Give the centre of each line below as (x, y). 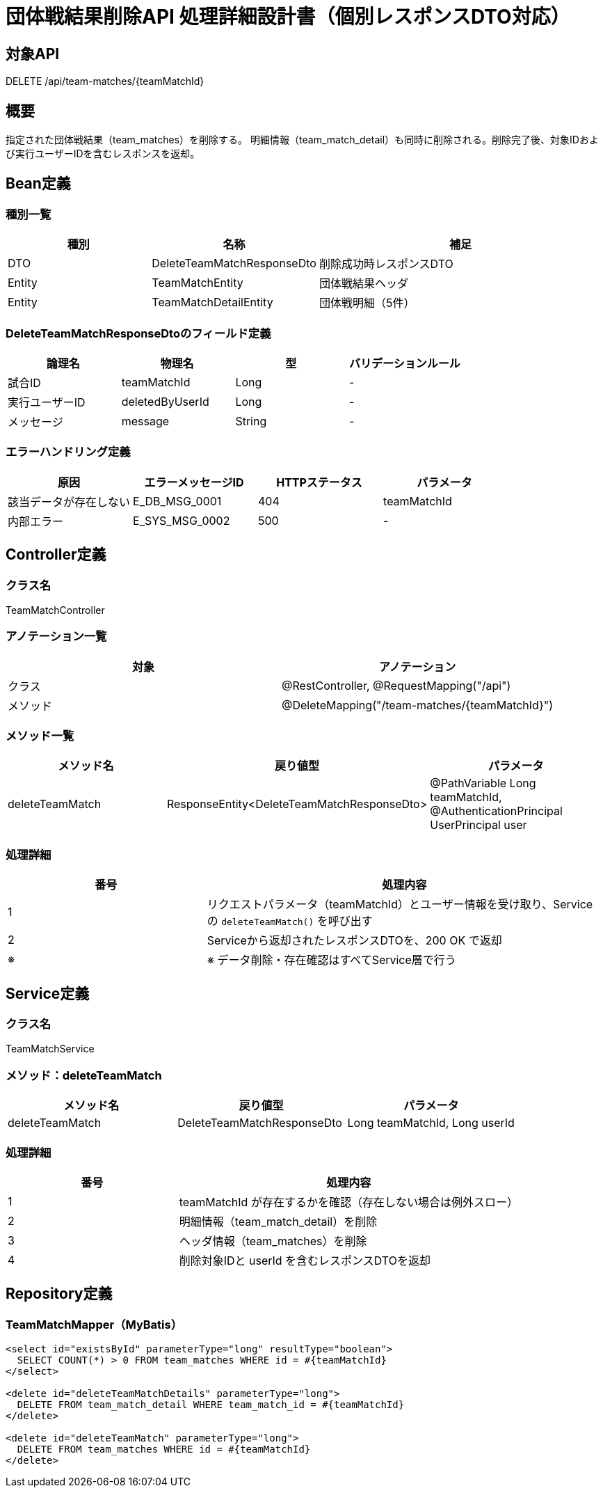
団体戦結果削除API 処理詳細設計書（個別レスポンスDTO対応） (288, 17)
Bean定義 (38, 184)
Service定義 (48, 993)
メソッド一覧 (40, 736)
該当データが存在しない (69, 501)
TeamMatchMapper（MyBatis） (94, 1324)
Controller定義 (56, 555)
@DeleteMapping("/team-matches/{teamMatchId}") (418, 705)
